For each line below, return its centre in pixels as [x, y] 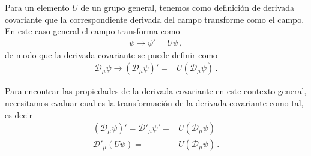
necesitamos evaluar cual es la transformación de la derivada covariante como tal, [154, 103]
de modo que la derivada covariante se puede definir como [111, 54]
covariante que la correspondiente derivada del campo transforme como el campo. [155, 19]
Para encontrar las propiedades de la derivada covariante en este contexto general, [156, 91]
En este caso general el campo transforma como [92, 31]
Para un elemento [37, 7]
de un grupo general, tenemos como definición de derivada [188, 7]
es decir [19, 114]
